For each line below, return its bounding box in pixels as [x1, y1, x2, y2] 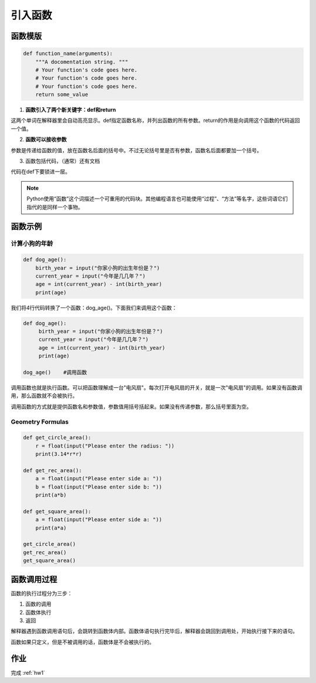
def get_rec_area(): [23, 467, 82, 474]
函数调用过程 [11, 574, 57, 584]
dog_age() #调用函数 [23, 369, 87, 376]
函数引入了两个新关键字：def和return [25, 106, 116, 114]
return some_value [35, 91, 88, 98]
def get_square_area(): [23, 508, 92, 515]
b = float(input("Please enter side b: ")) [35, 483, 162, 490]
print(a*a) [35, 524, 67, 531]
